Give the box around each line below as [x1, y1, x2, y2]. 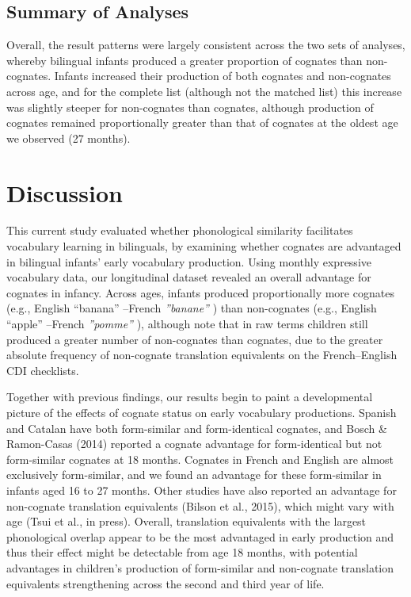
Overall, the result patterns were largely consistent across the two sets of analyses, [6, 36, 405, 53]
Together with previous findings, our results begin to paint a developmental [6, 388, 373, 405]
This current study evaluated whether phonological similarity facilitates [6, 222, 353, 239]
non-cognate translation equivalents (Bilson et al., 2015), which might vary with [6, 497, 394, 514]
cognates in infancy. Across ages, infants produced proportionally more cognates [6, 284, 394, 300]
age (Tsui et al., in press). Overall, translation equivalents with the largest [6, 513, 367, 530]
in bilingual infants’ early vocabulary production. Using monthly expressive [6, 253, 371, 270]
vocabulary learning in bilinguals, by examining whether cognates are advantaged [6, 238, 401, 254]
